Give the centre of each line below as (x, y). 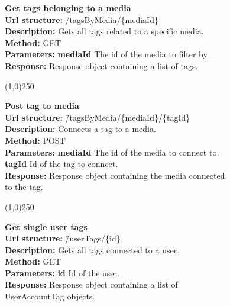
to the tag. (24, 187)
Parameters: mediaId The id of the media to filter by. (107, 54)
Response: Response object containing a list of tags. (101, 65)
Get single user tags (46, 226)
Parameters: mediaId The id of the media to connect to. (112, 152)
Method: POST (35, 140)
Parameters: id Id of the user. (62, 273)
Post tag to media (42, 106)
